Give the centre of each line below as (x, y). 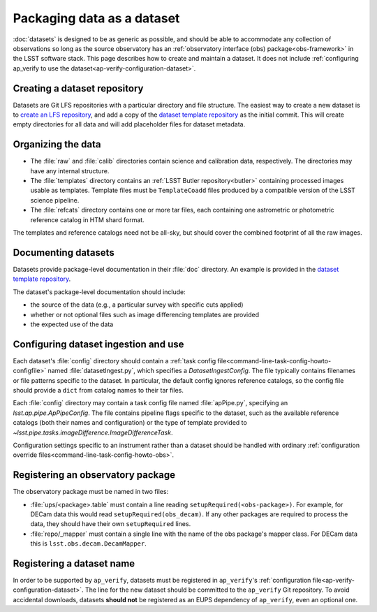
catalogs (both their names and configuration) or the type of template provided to (130, 423)
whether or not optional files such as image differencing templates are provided (145, 314)
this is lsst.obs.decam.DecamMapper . (88, 544)
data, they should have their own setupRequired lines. (111, 524)
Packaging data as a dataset (96, 18)
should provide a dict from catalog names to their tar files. (98, 390)
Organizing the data (57, 144)
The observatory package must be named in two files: (91, 492)
